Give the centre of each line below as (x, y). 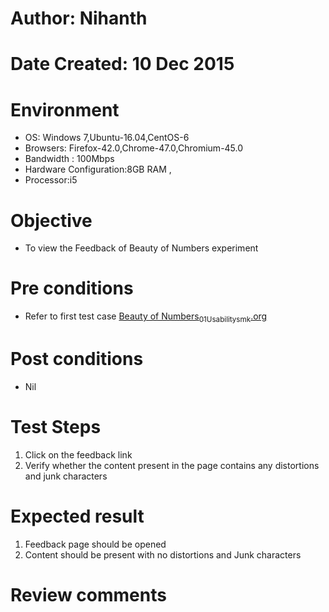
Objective (51, 220)
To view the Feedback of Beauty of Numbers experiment (141, 248)
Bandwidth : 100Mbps (69, 159)
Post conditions (77, 359)
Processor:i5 (51, 180)
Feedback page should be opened (95, 544)
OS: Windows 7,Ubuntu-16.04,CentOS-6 (107, 138)
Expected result (77, 516)
